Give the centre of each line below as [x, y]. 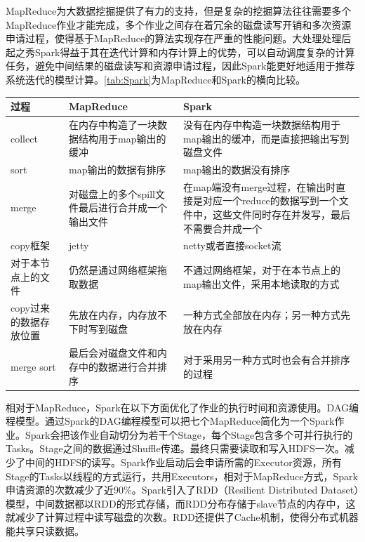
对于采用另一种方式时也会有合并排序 [267, 360]
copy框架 [30, 245]
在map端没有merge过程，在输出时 [260, 186]
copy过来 [30, 308]
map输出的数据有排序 [118, 169]
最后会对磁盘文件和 [113, 353]
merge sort [33, 366]
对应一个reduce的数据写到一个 [271, 200]
